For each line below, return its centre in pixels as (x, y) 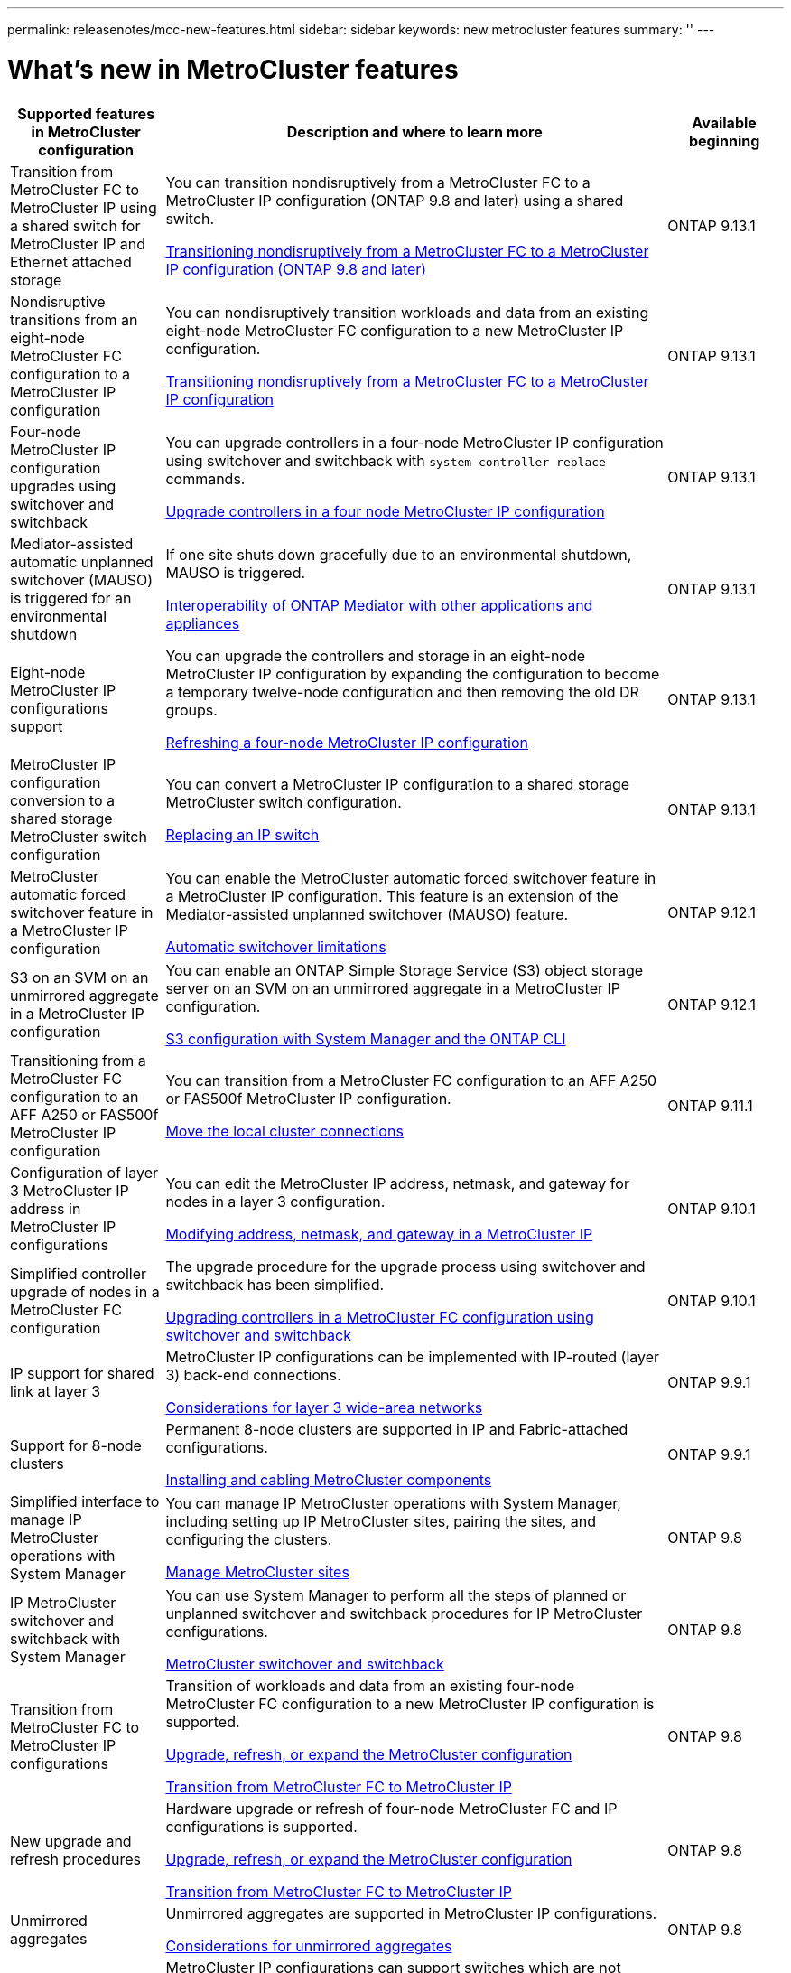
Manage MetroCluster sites (257, 1571)
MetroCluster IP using (84, 207)
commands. (205, 478)
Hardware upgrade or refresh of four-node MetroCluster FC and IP (391, 1808)
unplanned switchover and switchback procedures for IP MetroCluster (404, 1613)
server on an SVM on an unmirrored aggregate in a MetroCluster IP (393, 988)
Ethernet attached (71, 262)
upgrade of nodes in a (85, 1291)
